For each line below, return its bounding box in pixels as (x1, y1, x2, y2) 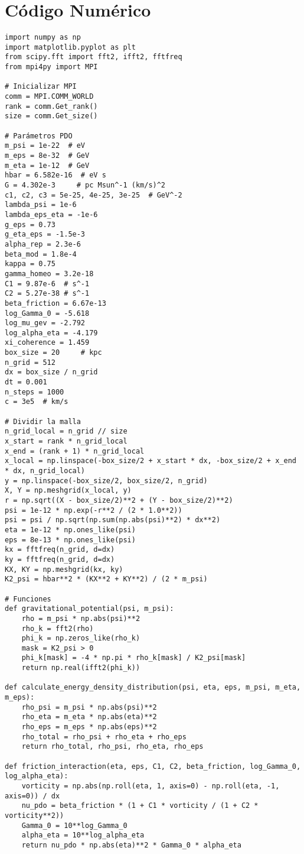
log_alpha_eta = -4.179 (5, 328, 98, 337)
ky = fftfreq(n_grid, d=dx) (5, 555, 115, 564)
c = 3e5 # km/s (5, 397, 68, 406)
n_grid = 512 (5, 358, 55, 367)
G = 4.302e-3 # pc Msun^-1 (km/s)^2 (5, 180, 166, 189)
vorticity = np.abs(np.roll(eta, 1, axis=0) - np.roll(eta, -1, (21, 782, 280, 790)
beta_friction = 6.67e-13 (5, 299, 106, 308)
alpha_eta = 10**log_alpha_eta (21, 831, 145, 840)
